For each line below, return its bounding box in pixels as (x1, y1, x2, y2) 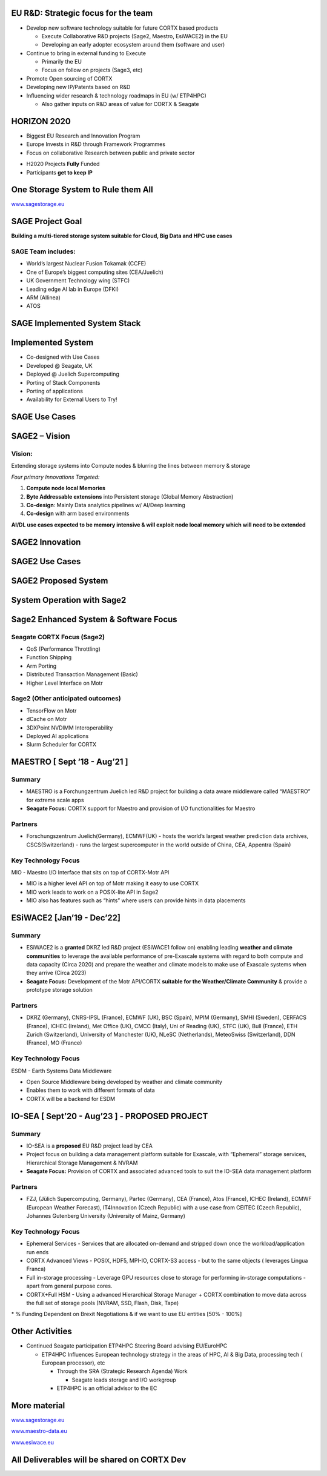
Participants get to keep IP (26, 168, 93, 176)
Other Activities (11, 1326, 72, 1337)
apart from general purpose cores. (26, 1282, 113, 1290)
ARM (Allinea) (26, 294, 61, 301)
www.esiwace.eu (11, 1438, 54, 1446)
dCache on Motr (26, 716, 67, 723)
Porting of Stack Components (26, 379, 101, 386)
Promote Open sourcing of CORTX (26, 75, 113, 82)
